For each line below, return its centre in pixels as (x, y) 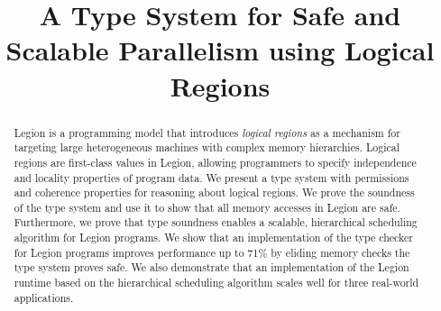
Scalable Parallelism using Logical (220, 50)
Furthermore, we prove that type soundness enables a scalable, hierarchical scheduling (216, 222)
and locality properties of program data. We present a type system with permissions (211, 177)
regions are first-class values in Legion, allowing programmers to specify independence (215, 162)
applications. (44, 297)
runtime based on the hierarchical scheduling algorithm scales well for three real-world (216, 283)
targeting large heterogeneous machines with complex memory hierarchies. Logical (207, 147)
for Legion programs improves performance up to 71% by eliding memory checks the (212, 252)
